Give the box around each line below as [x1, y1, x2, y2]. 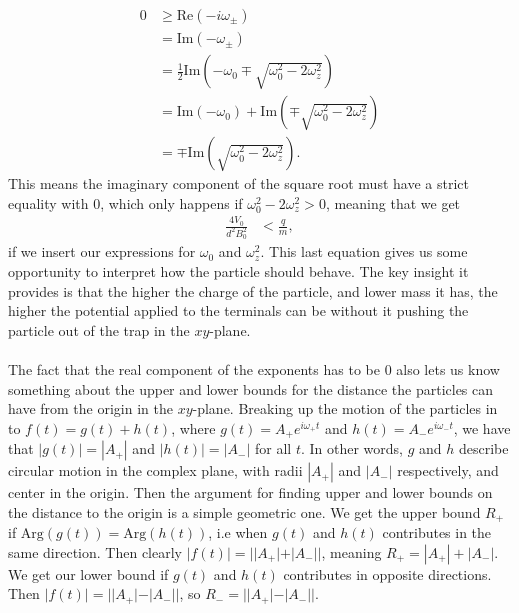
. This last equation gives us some [260, 241, 468, 262]
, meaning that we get [325, 192, 461, 213]
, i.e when [208, 522, 268, 543]
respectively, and [397, 460, 499, 481]
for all [254, 438, 292, 459]
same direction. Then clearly [8, 541, 182, 562]
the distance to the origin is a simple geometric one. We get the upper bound [8, 501, 481, 522]
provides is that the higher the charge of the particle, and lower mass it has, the [8, 280, 498, 301]
